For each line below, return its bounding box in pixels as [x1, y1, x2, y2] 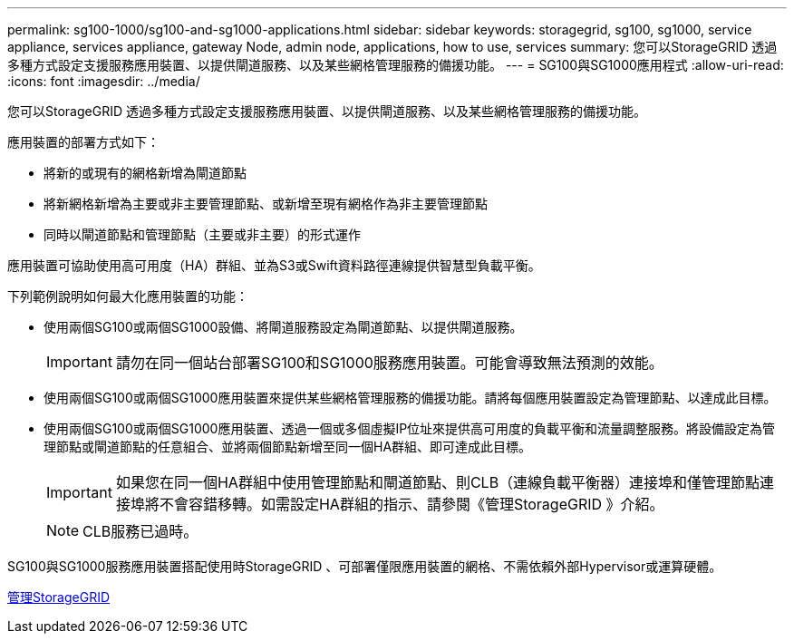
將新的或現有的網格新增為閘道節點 [44, 165, 247, 180]
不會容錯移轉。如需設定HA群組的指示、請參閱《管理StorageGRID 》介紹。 [159, 495, 664, 513]
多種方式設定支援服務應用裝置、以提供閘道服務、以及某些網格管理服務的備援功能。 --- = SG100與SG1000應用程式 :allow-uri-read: [7, 57, 784, 73]
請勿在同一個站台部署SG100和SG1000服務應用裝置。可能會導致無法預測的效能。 [115, 354, 663, 372]
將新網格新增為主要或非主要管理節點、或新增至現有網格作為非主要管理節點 [44, 196, 488, 211]
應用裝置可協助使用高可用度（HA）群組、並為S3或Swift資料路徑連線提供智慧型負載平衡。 [7, 257, 541, 273]
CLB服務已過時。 [82, 522, 198, 540]
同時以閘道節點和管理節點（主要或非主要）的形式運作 [44, 227, 361, 242]
